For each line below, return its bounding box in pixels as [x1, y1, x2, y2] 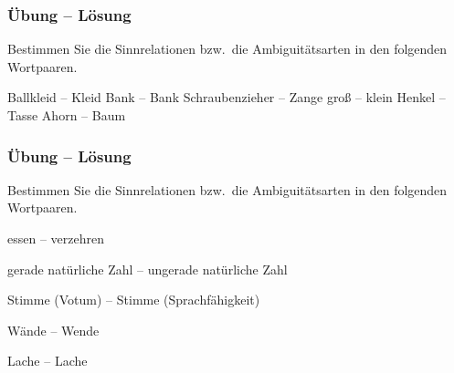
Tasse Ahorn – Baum [7, 106, 126, 124]
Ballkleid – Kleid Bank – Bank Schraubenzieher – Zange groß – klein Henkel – [7, 88, 446, 107]
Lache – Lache [7, 351, 88, 370]
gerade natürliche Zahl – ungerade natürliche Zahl [7, 259, 288, 278]
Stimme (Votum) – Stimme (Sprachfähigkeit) [7, 290, 260, 309]
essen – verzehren [7, 229, 104, 247]
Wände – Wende [7, 320, 100, 339]
